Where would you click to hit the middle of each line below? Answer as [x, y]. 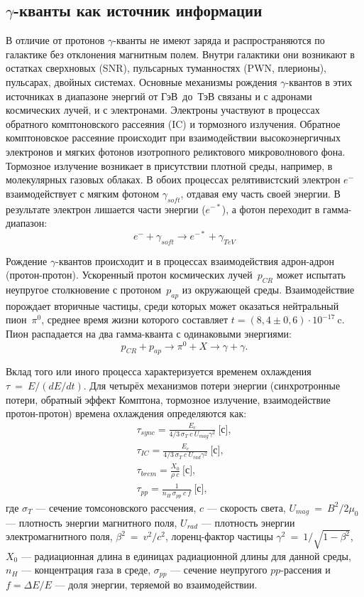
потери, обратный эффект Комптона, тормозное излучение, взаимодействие [168, 399]
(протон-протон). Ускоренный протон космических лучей [129, 275]
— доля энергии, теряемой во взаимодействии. [156, 584]
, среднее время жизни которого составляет [135, 319]
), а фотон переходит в [271, 209]
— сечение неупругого [219, 570]
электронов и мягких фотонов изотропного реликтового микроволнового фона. [176, 151]
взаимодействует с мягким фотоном [83, 193]
